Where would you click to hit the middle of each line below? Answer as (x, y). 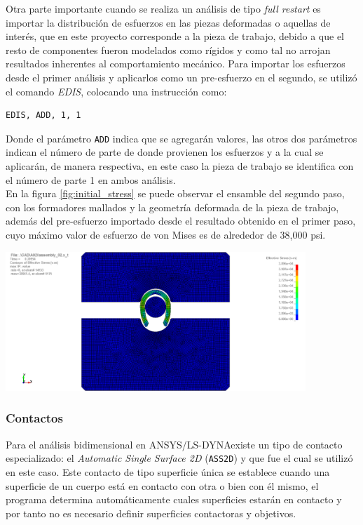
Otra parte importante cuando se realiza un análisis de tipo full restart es (163, 8)
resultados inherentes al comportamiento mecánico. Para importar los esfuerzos (176, 64)
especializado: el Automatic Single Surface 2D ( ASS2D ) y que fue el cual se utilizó (179, 458)
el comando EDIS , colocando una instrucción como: (116, 91)
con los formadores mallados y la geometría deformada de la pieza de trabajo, (172, 207)
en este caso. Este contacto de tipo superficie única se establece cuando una (168, 471)
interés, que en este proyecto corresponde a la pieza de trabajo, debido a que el (175, 36)
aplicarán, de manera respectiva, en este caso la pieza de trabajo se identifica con (180, 166)
